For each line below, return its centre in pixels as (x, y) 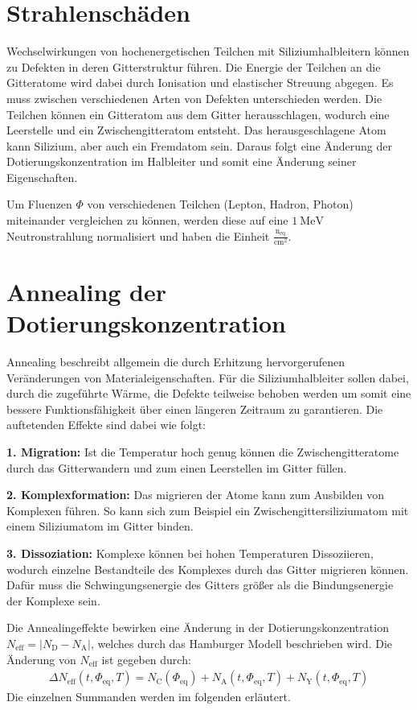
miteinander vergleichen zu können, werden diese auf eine (147, 220)
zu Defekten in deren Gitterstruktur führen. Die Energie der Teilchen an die (194, 66)
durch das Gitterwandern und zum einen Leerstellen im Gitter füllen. (177, 467)
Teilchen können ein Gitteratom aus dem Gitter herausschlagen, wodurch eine (198, 114)
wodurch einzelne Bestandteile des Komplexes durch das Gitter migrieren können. (208, 569)
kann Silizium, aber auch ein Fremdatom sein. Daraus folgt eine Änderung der (199, 145)
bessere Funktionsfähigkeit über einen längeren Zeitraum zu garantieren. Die (195, 409)
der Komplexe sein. (53, 600)
